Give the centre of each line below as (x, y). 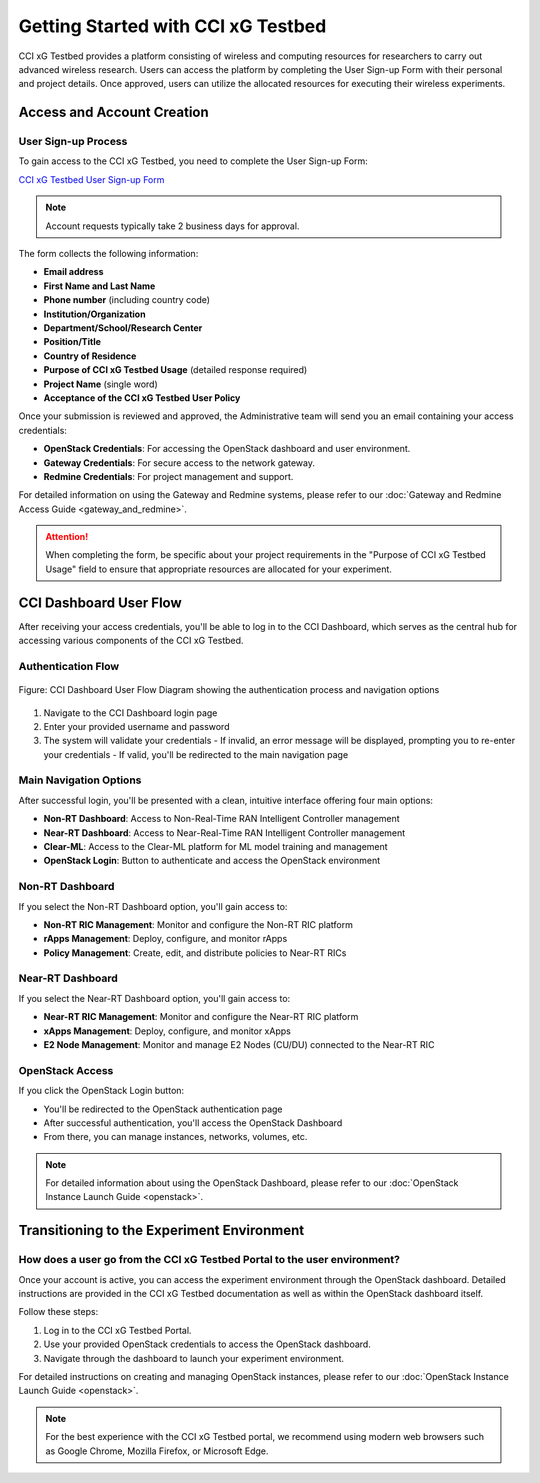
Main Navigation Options (80, 780)
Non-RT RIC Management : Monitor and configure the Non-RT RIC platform (198, 924)
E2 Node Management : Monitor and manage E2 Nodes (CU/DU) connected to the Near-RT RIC (239, 1044)
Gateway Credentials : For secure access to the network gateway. (179, 462)
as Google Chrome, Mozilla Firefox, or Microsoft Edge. (157, 1451)
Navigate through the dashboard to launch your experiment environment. (194, 1358)
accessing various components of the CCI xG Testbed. (131, 641)
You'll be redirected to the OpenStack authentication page (163, 1109)
